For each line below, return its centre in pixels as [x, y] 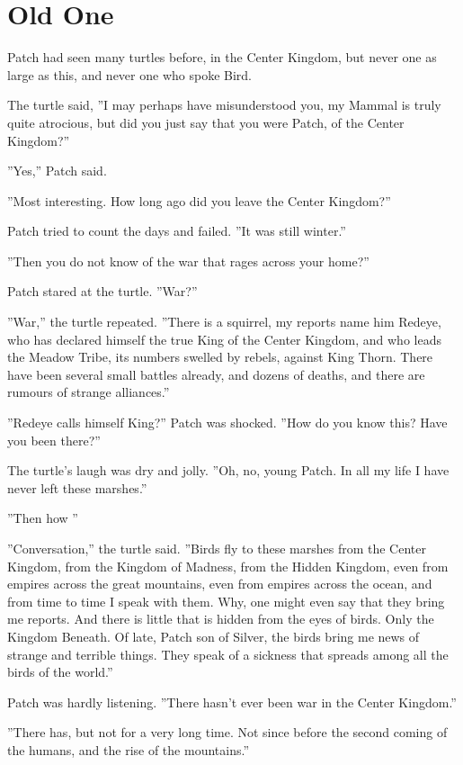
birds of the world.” [60, 672]
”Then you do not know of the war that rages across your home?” [188, 261]
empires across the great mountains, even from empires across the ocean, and [220, 584]
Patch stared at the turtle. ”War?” [102, 291]
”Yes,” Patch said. [57, 171]
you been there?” [54, 440]
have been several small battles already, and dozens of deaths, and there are [216, 374]
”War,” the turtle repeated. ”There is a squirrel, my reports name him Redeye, [224, 322]
